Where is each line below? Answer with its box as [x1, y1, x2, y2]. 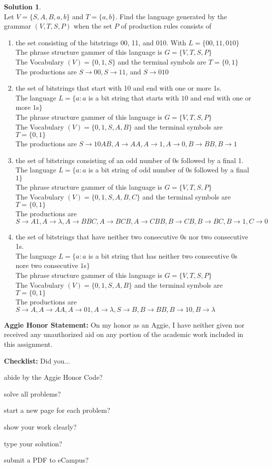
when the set [73, 21, 112, 31]
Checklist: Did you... [4, 355, 70, 366]
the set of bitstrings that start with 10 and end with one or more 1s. [15, 83, 222, 93]
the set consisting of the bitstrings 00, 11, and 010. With [15, 37, 186, 47]
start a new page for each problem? [4, 405, 111, 415]
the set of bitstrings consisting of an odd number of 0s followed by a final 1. [15, 155, 244, 165]
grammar [4, 21, 31, 31]
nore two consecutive [15, 260, 78, 270]
